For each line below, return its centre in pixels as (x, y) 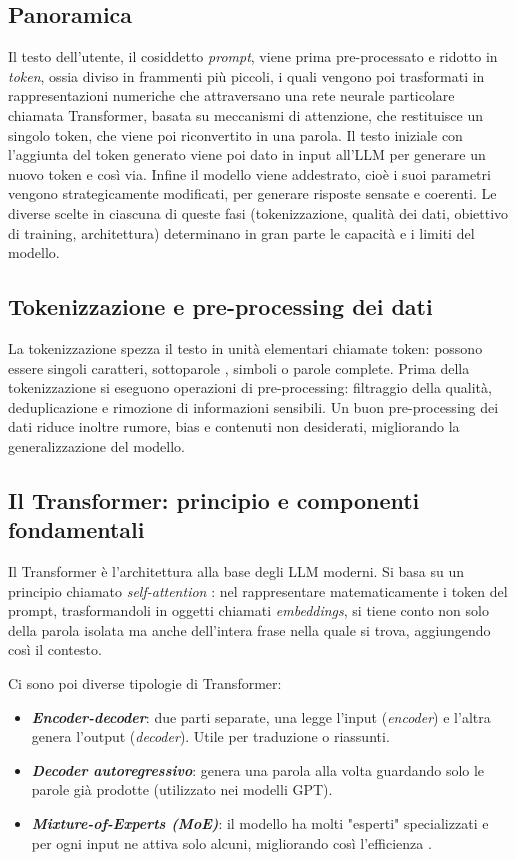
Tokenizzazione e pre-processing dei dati (220, 306)
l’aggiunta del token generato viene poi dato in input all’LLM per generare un (247, 154)
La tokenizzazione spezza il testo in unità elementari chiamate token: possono (245, 347)
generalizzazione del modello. (96, 445)
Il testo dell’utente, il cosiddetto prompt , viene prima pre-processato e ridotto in (253, 56)
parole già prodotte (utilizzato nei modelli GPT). (182, 789)
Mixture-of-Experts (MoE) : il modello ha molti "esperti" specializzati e (260, 823)
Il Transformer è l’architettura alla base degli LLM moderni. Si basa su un (236, 571)
